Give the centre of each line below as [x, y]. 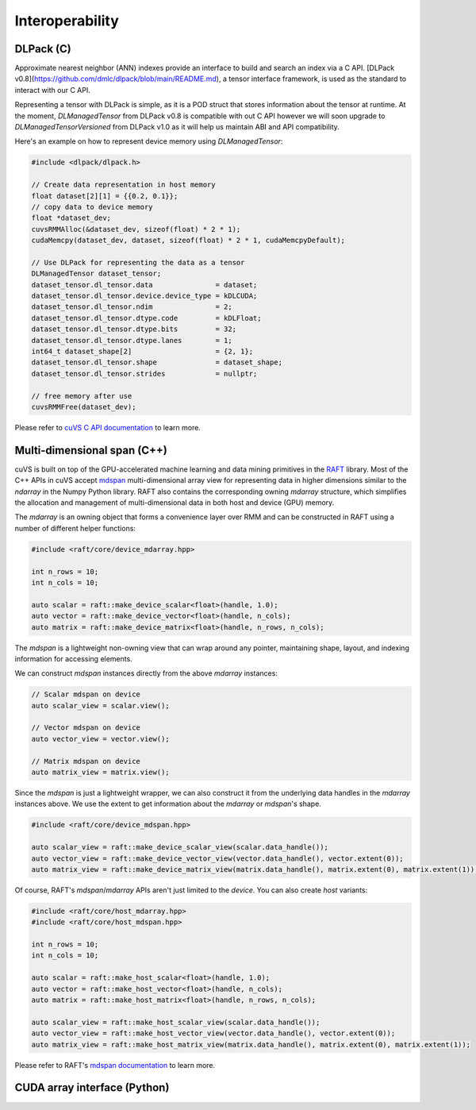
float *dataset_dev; [71, 218]
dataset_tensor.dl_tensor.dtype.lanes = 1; [132, 340]
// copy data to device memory [92, 207]
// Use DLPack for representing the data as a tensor [138, 262]
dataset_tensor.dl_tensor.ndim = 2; [132, 307]
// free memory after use [82, 396]
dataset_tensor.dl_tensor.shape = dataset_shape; [157, 362]
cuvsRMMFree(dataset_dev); [84, 407]
